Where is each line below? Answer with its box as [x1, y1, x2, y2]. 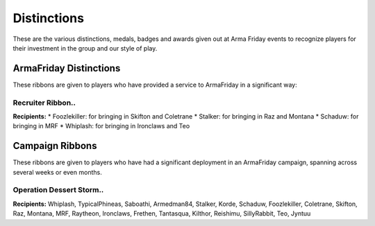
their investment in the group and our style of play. [12, 44, 158, 52]
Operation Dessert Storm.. [12, 185, 104, 195]
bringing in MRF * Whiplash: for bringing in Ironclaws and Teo [12, 122, 190, 130]
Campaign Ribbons [12, 140, 97, 152]
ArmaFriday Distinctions [12, 62, 121, 74]
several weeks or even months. [12, 168, 102, 176]
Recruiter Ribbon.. [12, 98, 76, 107]
